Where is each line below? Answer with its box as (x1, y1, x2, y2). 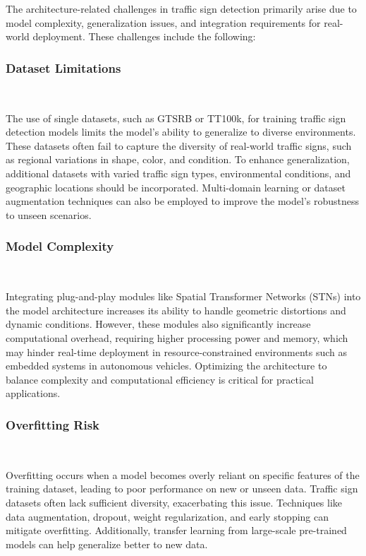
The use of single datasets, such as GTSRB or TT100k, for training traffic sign (6, 110, 346, 125)
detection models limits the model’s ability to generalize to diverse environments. (6, 124, 356, 139)
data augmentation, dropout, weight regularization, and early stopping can (6, 509, 329, 524)
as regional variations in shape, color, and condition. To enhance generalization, (6, 152, 350, 167)
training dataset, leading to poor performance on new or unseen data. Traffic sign (6, 481, 358, 496)
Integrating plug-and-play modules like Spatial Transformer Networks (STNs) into (6, 289, 361, 304)
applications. (6, 386, 61, 401)
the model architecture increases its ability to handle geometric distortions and (6, 302, 346, 317)
